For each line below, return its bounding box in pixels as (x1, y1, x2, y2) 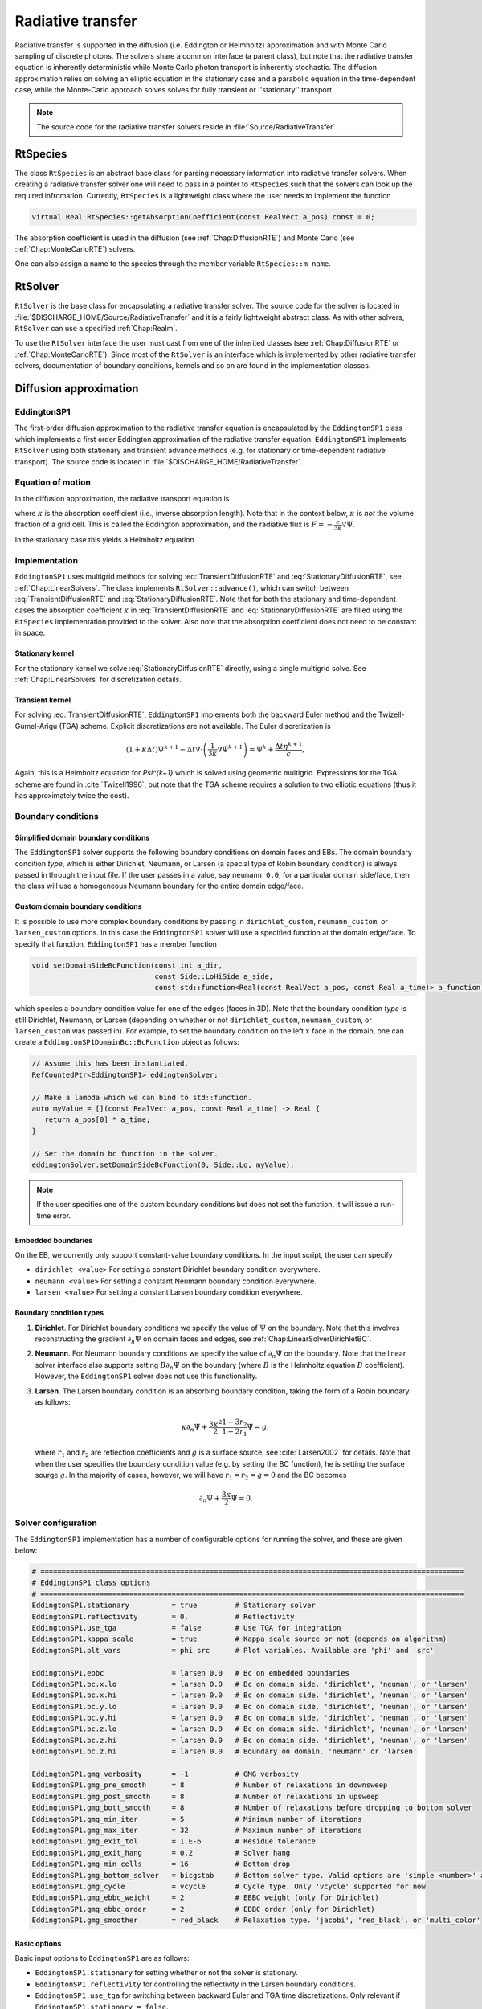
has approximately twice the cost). (14, 791, 129, 800)
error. (52, 1210, 71, 1221)
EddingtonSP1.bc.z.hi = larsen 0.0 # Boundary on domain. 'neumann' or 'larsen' (31, 1747, 418, 1756)
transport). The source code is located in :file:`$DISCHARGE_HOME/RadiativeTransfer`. (14, 456, 303, 466)
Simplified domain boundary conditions (14, 833, 150, 842)
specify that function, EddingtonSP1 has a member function (14, 939, 217, 948)
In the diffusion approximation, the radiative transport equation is (14, 493, 230, 503)
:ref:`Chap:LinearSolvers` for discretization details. (14, 675, 182, 685)
